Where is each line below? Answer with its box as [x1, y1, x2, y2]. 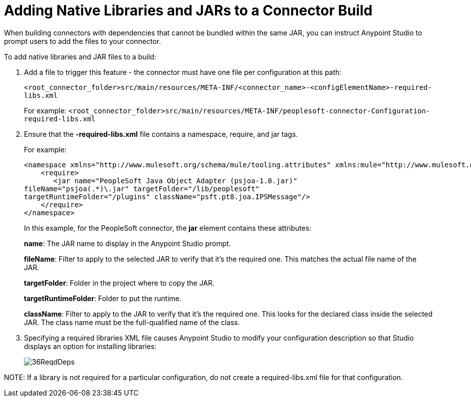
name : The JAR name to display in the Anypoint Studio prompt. [24, 239, 231, 248]
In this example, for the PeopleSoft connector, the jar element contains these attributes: [24, 223, 311, 232]
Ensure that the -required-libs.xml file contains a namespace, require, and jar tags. [24, 129, 298, 138]
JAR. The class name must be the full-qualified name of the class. [24, 318, 240, 327]
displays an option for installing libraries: [24, 342, 157, 351]
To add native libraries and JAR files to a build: [4, 52, 157, 61]
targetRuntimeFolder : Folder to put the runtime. [24, 294, 182, 303]
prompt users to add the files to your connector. [4, 36, 161, 45]
